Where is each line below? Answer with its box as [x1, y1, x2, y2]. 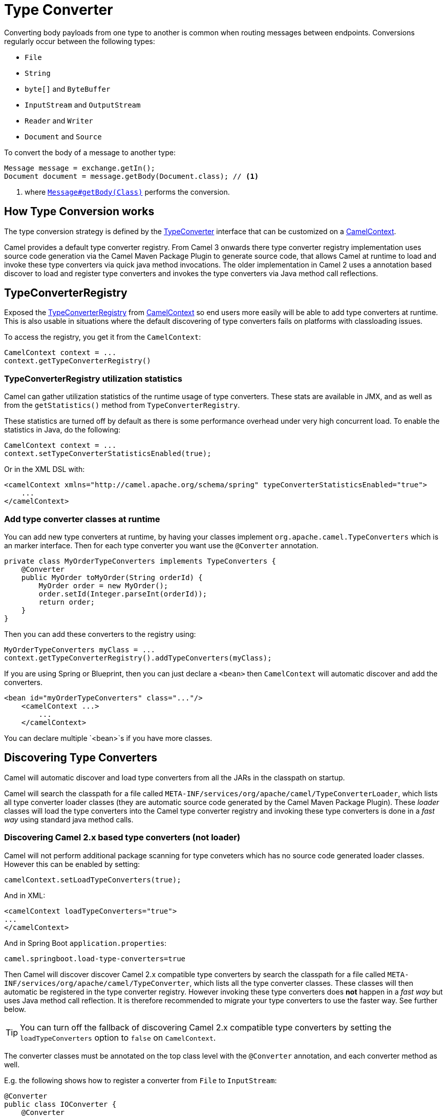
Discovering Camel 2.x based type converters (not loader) [4, 832, 241, 843]
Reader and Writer [25, 116, 93, 125]
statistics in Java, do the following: [4, 425, 121, 435]
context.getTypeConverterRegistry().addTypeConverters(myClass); [4, 653, 272, 662]
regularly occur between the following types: [4, 36, 155, 46]
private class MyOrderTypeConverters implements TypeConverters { [4, 556, 276, 565]
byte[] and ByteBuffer [25, 84, 111, 93]
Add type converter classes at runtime [4, 513, 160, 524]
